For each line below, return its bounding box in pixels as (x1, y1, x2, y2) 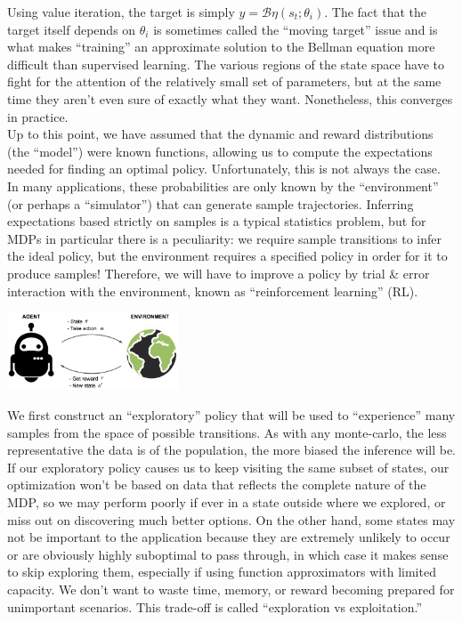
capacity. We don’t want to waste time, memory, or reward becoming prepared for (7, 579, 455, 598)
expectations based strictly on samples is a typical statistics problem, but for (7, 212, 426, 230)
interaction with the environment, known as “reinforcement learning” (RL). (7, 281, 418, 300)
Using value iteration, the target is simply (7, 3, 235, 20)
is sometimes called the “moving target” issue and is (153, 20, 438, 38)
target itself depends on (7, 20, 136, 38)
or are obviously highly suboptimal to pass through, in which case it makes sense (7, 545, 449, 563)
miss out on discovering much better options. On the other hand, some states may (7, 510, 456, 529)
